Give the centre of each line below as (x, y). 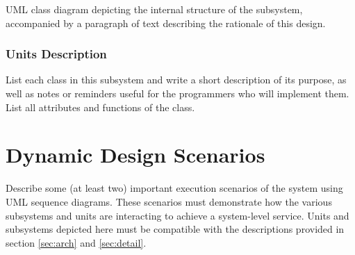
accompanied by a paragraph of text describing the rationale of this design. (166, 23)
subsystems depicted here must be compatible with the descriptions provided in (175, 229)
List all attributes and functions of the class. (100, 107)
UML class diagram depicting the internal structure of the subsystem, (154, 9)
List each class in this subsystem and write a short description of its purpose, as (176, 80)
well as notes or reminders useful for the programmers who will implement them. (177, 93)
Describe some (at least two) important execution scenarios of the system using (174, 188)
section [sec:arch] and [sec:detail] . (76, 242)
